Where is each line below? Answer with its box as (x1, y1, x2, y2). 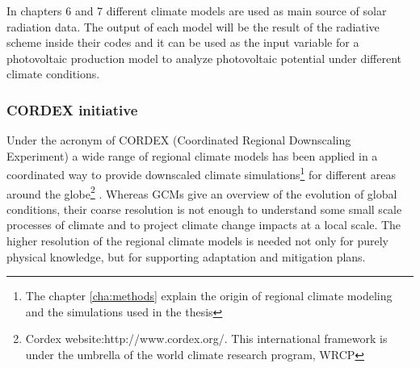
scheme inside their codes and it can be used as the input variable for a (6, 34, 359, 51)
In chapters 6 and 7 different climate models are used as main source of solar (6, 2, 387, 19)
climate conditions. (6, 65, 100, 82)
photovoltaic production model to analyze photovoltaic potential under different (6, 49, 402, 66)
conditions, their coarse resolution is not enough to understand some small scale (6, 200, 402, 217)
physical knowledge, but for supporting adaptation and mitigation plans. (6, 248, 366, 265)
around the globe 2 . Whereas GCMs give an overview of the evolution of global (6, 182, 397, 202)
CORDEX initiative (6, 99, 138, 119)
